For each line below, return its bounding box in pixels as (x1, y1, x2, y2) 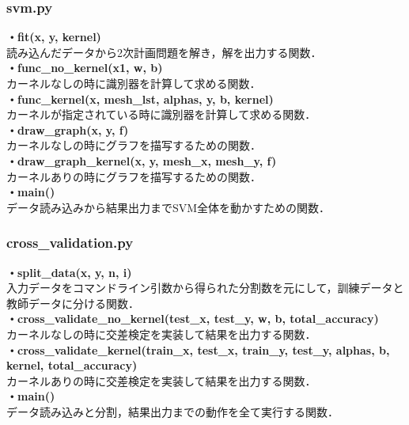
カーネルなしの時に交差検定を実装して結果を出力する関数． (6, 325, 316, 342)
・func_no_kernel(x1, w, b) (6, 59, 163, 76)
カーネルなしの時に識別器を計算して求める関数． (6, 75, 261, 91)
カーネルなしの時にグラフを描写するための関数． (6, 137, 261, 154)
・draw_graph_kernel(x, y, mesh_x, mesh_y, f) (6, 152, 277, 169)
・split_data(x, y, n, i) (6, 264, 132, 280)
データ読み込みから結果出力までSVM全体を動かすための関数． (6, 199, 331, 215)
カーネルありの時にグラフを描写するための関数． (6, 168, 261, 184)
